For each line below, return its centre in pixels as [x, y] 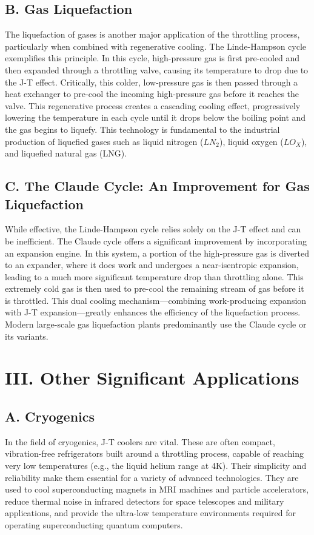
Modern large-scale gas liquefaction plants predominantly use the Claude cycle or [156, 324]
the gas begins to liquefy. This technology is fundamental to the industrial [142, 129]
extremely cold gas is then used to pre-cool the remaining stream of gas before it [155, 288]
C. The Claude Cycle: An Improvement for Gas [157, 186]
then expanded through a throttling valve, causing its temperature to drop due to [157, 69]
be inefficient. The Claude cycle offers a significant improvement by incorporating [156, 241]
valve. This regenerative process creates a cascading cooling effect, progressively [153, 105]
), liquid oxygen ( [251, 141]
